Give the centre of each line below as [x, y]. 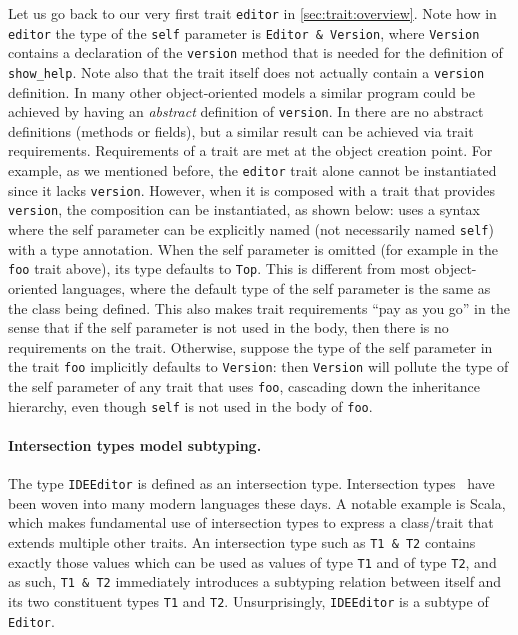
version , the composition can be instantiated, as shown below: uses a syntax [244, 209]
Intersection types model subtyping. [135, 444]
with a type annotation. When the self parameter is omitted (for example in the [253, 248]
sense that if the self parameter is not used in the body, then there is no [228, 327]
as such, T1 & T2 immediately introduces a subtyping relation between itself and [255, 581]
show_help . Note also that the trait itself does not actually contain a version [246, 71]
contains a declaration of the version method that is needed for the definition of [255, 52]
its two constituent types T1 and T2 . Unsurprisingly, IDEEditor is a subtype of [248, 600]
